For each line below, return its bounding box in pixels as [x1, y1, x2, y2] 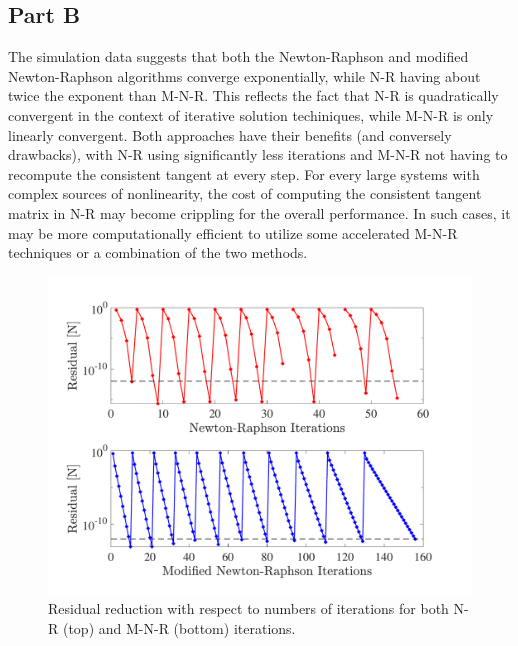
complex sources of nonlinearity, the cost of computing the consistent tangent [8, 183, 482, 204]
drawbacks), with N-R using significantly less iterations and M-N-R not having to [8, 144, 508, 165]
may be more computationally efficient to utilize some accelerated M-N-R [8, 222, 458, 243]
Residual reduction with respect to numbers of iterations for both [48, 598, 449, 619]
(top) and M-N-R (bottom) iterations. [62, 617, 296, 638]
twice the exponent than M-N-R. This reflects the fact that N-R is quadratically [8, 85, 499, 106]
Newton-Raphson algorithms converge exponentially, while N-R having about [8, 65, 481, 86]
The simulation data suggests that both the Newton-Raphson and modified [8, 46, 469, 67]
